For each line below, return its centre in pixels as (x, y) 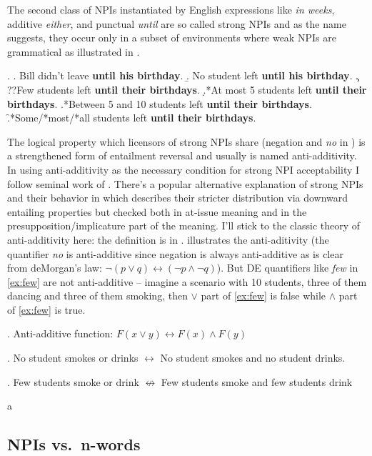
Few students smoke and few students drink (257, 381)
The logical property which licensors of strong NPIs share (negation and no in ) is (186, 141)
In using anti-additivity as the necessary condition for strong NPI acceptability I (184, 169)
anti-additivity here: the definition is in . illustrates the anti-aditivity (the (168, 239)
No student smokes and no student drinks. (253, 358)
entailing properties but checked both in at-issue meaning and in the (157, 211)
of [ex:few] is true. (46, 309)
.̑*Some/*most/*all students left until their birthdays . (132, 118)
